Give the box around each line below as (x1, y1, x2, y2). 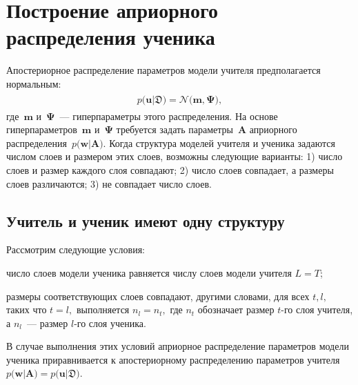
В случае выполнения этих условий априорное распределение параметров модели (6, 339, 349, 353)
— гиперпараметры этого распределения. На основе (59, 108, 278, 123)
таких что (6, 302, 47, 317)
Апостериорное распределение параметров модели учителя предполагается (6, 63, 321, 77)
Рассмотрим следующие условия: (6, 242, 145, 257)
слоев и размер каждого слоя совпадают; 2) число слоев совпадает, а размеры (6, 162, 334, 177)
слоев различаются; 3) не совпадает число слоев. (6, 176, 212, 190)
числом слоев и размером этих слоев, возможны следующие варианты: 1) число (6, 149, 343, 164)
